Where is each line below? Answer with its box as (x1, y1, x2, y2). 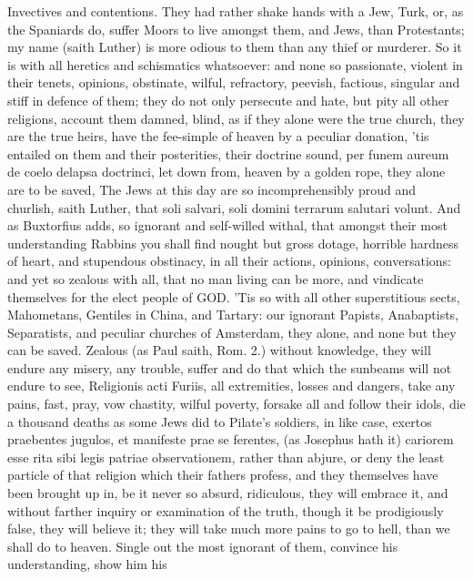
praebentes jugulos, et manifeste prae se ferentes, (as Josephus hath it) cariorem (7, 430, 454, 449)
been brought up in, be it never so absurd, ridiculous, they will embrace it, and (7, 483, 448, 503)
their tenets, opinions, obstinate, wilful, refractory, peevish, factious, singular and (7, 73, 460, 92)
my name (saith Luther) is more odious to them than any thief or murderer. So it (7, 37, 462, 56)
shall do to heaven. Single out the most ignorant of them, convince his (7, 536, 398, 555)
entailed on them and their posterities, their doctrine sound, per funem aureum (7, 144, 449, 163)
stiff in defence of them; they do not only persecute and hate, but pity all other (7, 90, 449, 109)
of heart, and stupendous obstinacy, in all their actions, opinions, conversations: (7, 251, 451, 270)
